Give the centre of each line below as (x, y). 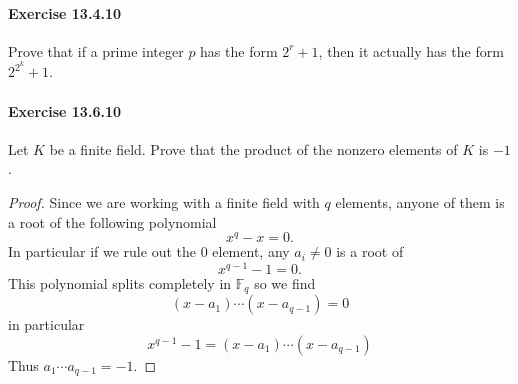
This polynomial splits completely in (120, 282)
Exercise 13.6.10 (64, 110)
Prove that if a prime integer (96, 50)
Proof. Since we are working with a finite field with (164, 202)
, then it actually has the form (411, 50)
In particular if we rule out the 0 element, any (149, 251)
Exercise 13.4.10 (64, 12)
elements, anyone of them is (420, 202)
